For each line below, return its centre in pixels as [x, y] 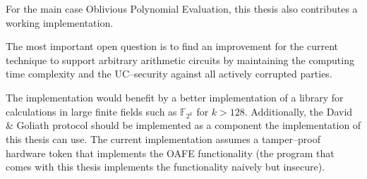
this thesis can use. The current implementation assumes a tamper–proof [163, 138]
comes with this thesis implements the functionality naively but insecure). [165, 167]
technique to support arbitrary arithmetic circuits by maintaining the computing [180, 60]
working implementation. [60, 22]
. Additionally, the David [299, 111]
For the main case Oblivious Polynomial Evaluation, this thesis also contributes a [182, 8]
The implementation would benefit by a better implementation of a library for [175, 97]
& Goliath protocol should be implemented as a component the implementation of [183, 125]
